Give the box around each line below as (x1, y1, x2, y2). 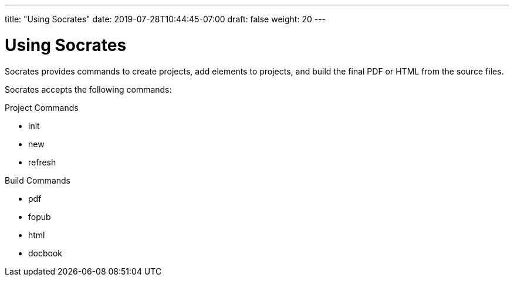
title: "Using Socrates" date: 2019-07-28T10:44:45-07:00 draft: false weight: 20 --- (5, 14, 326, 24)
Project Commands (5, 102, 79, 113)
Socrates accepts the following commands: (5, 84, 172, 94)
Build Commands (5, 175, 70, 185)
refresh (28, 157, 56, 167)
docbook (28, 248, 63, 258)
